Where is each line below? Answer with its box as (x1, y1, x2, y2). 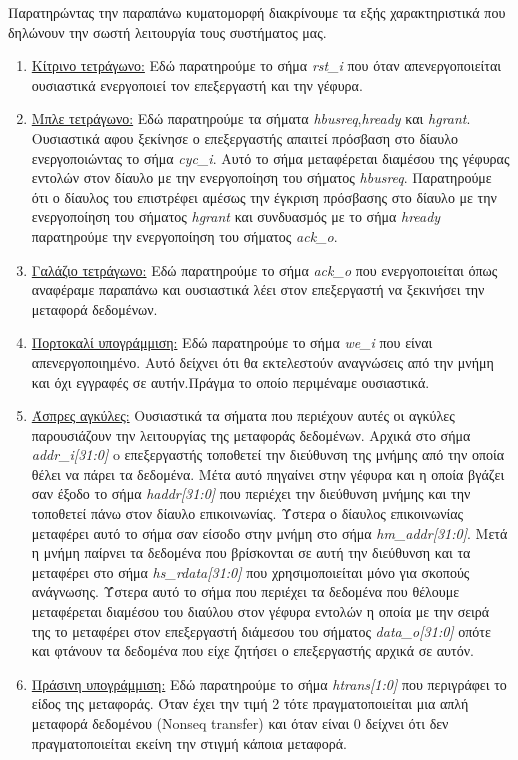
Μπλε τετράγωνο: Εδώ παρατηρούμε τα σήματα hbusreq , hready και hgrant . (31, 108, 471, 129)
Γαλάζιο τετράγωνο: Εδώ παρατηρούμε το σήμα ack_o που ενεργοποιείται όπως (31, 259, 498, 280)
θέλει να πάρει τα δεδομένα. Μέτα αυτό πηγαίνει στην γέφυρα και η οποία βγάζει (31, 463, 505, 484)
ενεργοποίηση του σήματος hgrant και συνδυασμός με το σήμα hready (31, 206, 441, 227)
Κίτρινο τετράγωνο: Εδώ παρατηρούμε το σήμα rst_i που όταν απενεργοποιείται (31, 55, 502, 76)
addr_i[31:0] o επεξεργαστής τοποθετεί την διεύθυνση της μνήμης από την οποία (31, 444, 505, 465)
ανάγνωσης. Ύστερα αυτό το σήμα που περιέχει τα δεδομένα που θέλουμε (31, 581, 460, 602)
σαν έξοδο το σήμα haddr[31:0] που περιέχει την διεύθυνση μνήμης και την (31, 483, 471, 504)
